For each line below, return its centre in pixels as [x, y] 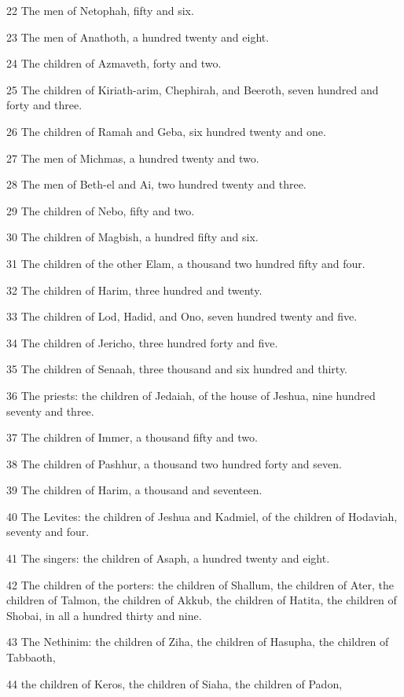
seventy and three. [50, 411]
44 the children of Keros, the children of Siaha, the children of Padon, [174, 683]
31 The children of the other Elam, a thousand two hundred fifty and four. [186, 263]
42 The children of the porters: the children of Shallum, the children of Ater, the [200, 584]
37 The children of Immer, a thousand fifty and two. [132, 437]
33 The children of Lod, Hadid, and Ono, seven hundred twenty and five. [182, 316]
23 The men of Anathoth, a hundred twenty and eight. [138, 37]
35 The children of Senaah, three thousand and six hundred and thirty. [177, 369]
